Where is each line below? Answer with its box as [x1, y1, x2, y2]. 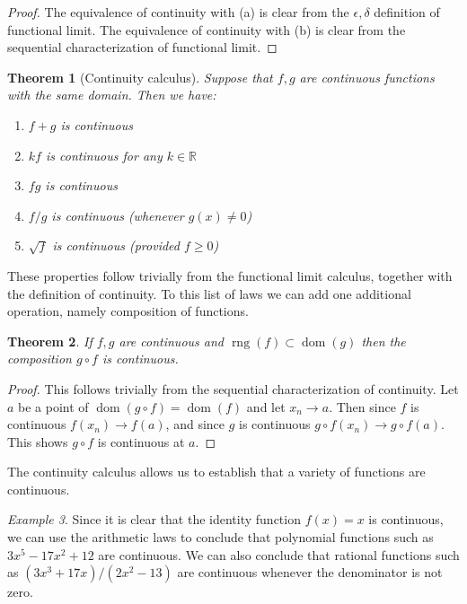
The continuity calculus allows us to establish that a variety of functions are [7, 462, 426, 481]
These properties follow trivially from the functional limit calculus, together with [7, 266, 453, 284]
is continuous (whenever [51, 206, 184, 224]
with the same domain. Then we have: [7, 85, 216, 104]
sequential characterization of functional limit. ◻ [7, 38, 278, 57]
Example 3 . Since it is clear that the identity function [7, 510, 301, 529]
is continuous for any [45, 145, 163, 164]
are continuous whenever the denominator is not [177, 563, 443, 582]
